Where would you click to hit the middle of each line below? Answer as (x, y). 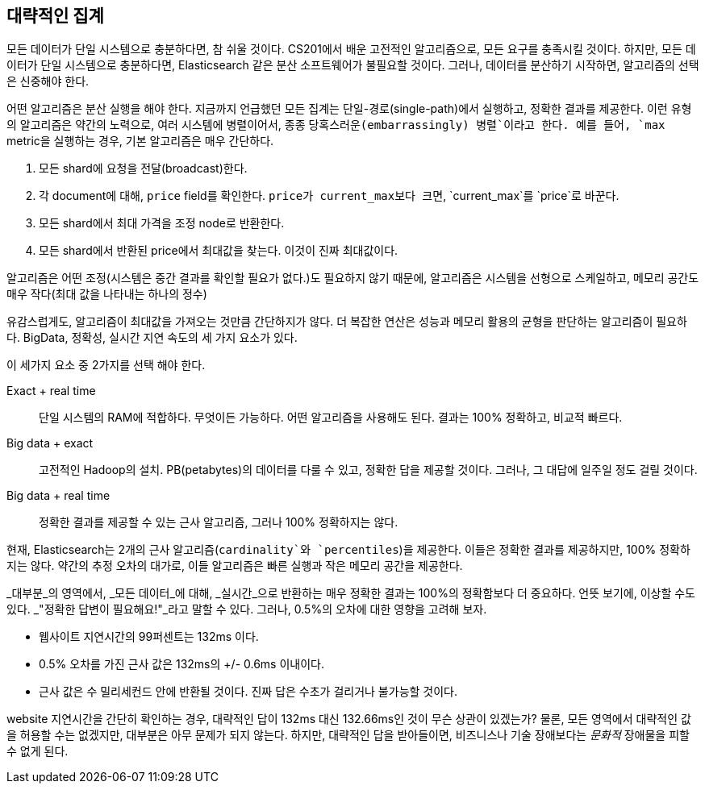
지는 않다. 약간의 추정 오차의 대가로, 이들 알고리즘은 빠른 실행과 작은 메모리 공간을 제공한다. (235, 566)
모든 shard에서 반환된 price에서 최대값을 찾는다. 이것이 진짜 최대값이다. (219, 251)
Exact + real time (51, 391)
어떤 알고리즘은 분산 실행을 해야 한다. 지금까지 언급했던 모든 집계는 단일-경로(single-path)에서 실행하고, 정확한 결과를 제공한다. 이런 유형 (349, 109)
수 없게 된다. (38, 751)
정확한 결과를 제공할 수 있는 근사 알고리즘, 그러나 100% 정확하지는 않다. (219, 522)
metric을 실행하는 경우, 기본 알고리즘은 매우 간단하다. (140, 141)
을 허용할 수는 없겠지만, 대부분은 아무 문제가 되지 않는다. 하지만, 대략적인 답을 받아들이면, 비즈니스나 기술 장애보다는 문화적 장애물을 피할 (348, 735)
